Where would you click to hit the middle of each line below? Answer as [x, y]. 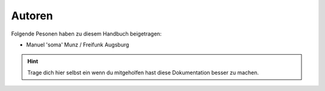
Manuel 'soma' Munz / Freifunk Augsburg [78, 45]
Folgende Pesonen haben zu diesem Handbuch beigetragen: [86, 34]
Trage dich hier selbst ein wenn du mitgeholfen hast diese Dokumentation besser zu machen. [143, 72]
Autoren [32, 16]
